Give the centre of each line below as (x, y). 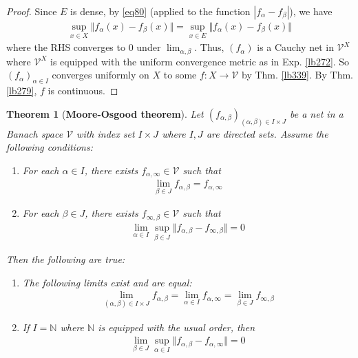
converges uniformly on (101, 75)
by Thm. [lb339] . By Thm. (297, 75)
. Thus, (209, 47)
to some (180, 75)
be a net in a (317, 113)
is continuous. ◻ (83, 91)
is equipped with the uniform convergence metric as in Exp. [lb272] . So (200, 61)
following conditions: (50, 147)
